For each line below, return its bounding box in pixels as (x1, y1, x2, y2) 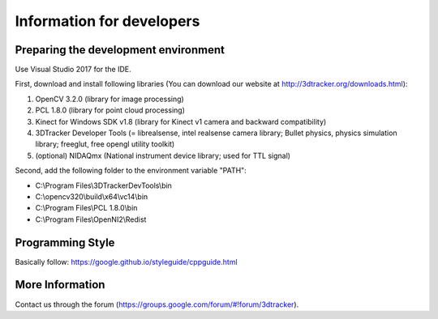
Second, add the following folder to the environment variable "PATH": (15, 166, 247, 176)
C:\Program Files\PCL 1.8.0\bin (35, 203, 138, 213)
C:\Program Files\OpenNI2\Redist (35, 215, 147, 224)
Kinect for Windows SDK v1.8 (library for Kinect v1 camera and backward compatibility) (35, 117, 327, 126)
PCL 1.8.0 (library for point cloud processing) (35, 105, 186, 115)
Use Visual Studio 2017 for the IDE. (15, 65, 131, 74)
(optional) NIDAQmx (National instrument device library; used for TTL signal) (35, 151, 291, 160)
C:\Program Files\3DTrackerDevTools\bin (35, 181, 172, 190)
